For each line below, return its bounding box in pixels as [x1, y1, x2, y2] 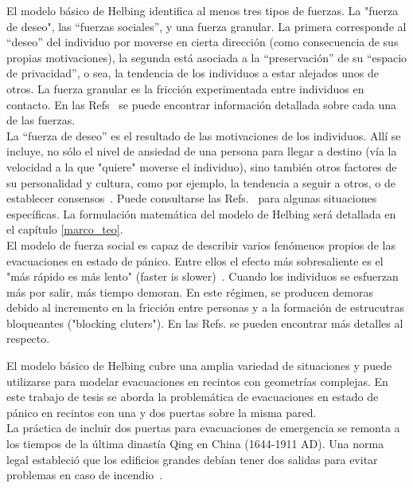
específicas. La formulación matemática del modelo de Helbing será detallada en [6, 205, 396, 222]
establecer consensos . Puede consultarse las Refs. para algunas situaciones [6, 190, 377, 207]
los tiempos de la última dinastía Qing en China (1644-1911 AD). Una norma [6, 435, 384, 452]
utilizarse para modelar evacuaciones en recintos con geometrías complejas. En [6, 372, 388, 389]
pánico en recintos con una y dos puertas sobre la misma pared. [6, 403, 317, 420]
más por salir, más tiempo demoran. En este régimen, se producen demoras [6, 283, 373, 300]
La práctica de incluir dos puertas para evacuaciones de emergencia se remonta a [6, 419, 400, 436]
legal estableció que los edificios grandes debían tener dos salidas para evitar [6, 451, 378, 467]
